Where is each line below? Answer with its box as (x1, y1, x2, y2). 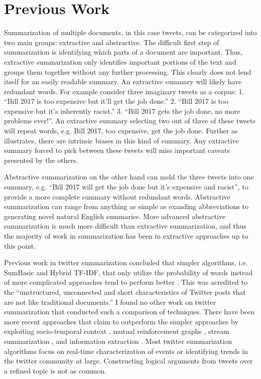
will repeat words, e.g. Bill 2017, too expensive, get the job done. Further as (4, 125, 238, 136)
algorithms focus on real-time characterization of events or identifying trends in (4, 345, 248, 356)
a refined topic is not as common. (4, 365, 106, 375)
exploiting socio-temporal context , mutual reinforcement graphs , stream (4, 326, 229, 336)
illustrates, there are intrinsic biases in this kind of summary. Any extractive (4, 135, 239, 145)
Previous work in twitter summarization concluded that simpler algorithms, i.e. (4, 257, 248, 268)
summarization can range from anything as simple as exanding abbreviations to (4, 201, 249, 212)
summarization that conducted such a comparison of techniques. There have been (4, 306, 254, 317)
